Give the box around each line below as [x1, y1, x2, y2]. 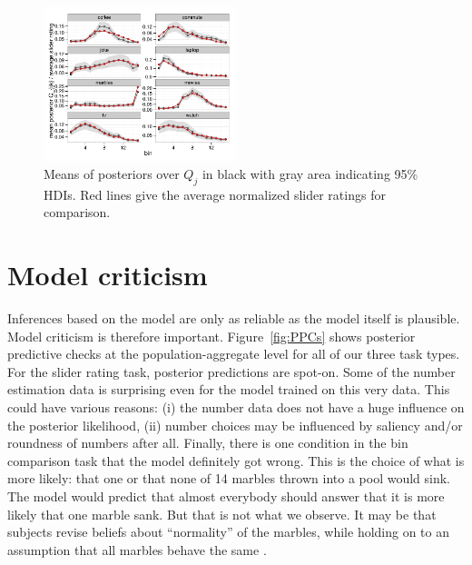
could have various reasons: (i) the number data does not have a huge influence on [7, 398, 465, 416]
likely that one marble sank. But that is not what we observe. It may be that [7, 504, 437, 523]
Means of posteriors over [44, 164, 180, 183]
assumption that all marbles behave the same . [7, 540, 267, 559]
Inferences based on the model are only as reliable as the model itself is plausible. [7, 309, 460, 328]
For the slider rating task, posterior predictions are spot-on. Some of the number [7, 362, 456, 381]
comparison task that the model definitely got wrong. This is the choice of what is [7, 451, 465, 470]
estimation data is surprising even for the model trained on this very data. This [7, 380, 450, 399]
